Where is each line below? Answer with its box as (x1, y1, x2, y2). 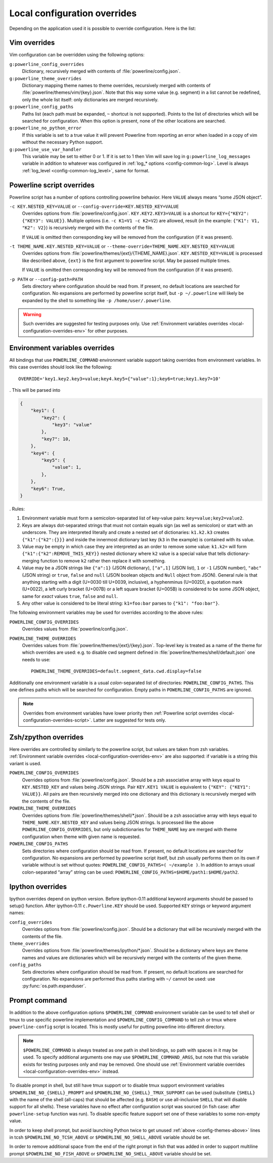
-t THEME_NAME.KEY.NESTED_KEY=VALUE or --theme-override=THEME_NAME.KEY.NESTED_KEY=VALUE (9, 243, 235, 249)
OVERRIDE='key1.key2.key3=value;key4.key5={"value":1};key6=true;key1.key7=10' (18, 376, 221, 382)
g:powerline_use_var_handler (9, 146, 82, 152)
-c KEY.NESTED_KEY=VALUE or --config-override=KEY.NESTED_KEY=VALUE (9, 203, 179, 209)
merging (22, 557, 40, 564)
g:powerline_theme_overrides (9, 76, 82, 81)
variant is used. (9, 760, 41, 766)
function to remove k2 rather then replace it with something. (40, 557, 166, 564)
